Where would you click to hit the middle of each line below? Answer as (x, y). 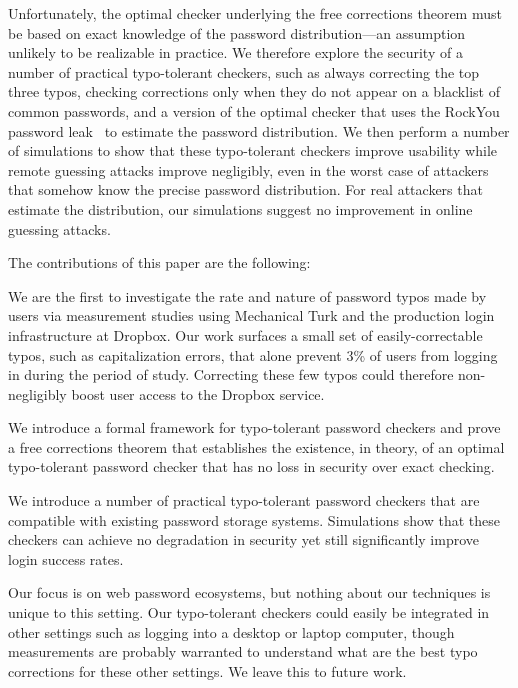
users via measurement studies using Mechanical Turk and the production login (251, 315)
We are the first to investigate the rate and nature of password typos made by (247, 295)
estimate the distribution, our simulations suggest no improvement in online (240, 208)
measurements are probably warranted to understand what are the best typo (243, 651)
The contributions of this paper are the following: (159, 262)
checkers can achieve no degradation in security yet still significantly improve (243, 539)
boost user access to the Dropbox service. (198, 393)
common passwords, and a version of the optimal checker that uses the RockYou (254, 110)
